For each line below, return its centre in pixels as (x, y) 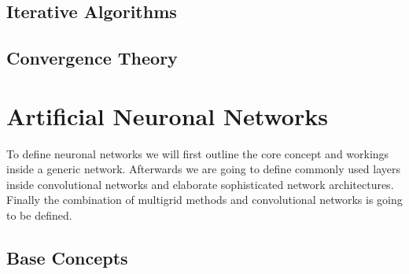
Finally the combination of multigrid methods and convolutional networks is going (204, 200)
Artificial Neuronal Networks (167, 115)
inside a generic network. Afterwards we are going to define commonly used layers (203, 169)
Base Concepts (67, 258)
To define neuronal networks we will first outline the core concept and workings (198, 153)
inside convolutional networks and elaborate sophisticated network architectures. (200, 184)
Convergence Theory (92, 58)
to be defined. (39, 215)
